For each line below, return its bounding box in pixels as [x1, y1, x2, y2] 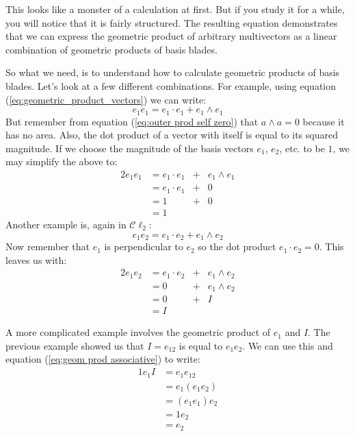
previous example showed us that [5, 338, 144, 352]
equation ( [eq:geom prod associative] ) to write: [5, 352, 200, 366]
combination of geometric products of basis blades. [5, 42, 218, 56]
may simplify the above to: [5, 154, 118, 169]
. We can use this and [242, 338, 333, 352]
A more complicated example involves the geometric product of [5, 325, 271, 339]
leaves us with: [5, 252, 67, 267]
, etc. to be [279, 141, 325, 155]
